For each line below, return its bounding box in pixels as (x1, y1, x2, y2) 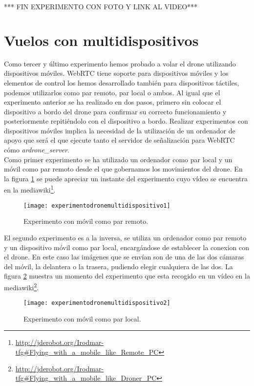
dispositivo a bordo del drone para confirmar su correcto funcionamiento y (4, 106, 227, 116)
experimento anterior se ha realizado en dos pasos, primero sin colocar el (4, 97, 221, 107)
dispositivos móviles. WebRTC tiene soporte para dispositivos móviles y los (4, 68, 229, 78)
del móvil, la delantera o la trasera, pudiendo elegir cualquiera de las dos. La (4, 261, 233, 271)
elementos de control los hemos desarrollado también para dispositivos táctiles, (4, 77, 239, 87)
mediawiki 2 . (4, 280, 39, 292)
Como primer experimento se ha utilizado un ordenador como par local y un (4, 154, 233, 164)
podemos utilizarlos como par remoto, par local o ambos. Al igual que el (4, 87, 220, 97)
